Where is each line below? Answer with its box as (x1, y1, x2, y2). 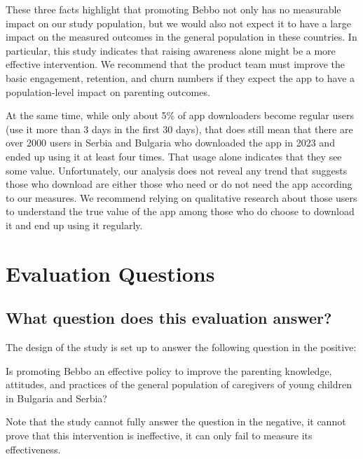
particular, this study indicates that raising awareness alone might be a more (6, 43, 336, 57)
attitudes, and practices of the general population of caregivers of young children (6, 377, 352, 392)
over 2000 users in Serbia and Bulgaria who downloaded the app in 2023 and (6, 135, 335, 150)
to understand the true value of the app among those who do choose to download (6, 204, 355, 219)
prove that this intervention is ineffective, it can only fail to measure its (6, 428, 313, 443)
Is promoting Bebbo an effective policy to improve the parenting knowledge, (6, 363, 332, 378)
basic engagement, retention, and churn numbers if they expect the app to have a (6, 70, 355, 85)
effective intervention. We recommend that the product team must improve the (6, 57, 345, 71)
